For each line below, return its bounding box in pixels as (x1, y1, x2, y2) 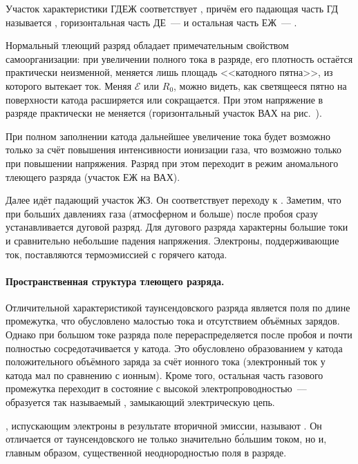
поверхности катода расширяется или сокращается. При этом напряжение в (6, 92, 323, 106)
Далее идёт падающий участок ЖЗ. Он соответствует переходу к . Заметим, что (6, 193, 341, 207)
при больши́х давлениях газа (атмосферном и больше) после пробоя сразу (6, 206, 318, 220)
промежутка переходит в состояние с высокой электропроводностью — (6, 381, 307, 396)
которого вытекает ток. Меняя (6, 78, 132, 93)
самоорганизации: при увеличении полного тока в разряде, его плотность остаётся (6, 51, 353, 66)
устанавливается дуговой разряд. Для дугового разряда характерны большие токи (6, 220, 348, 234)
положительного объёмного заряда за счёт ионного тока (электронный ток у (6, 354, 326, 369)
